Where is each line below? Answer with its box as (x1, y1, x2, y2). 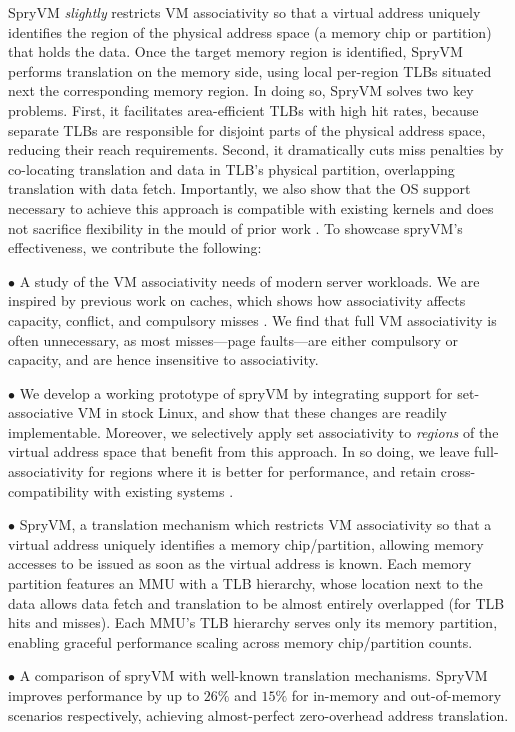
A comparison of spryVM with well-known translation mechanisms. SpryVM (19, 665, 488, 686)
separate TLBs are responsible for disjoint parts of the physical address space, (8, 119, 486, 140)
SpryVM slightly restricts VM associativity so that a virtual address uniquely (8, 2, 481, 22)
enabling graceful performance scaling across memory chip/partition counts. (8, 631, 473, 652)
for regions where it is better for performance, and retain (88, 461, 437, 482)
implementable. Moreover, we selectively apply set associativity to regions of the (8, 421, 499, 442)
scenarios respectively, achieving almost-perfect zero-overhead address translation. (8, 704, 509, 725)
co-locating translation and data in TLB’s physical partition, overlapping (8, 158, 455, 179)
